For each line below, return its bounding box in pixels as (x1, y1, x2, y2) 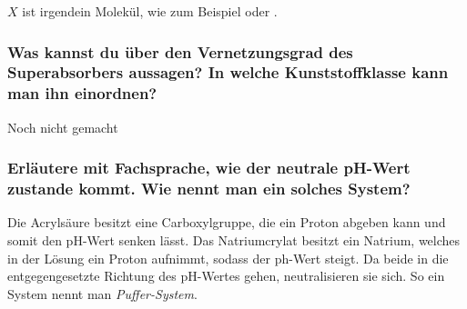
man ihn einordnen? (7, 82, 157, 105)
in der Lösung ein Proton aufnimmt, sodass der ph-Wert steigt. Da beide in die (7, 248, 449, 267)
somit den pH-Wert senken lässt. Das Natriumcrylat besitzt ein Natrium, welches (7, 230, 461, 249)
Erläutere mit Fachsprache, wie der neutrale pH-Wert (7, 156, 411, 179)
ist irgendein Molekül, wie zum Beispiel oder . (22, 2, 278, 20)
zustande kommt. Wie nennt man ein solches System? (7, 177, 411, 200)
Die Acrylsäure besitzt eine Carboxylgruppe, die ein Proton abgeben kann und (7, 213, 446, 232)
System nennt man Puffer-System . (7, 284, 198, 303)
